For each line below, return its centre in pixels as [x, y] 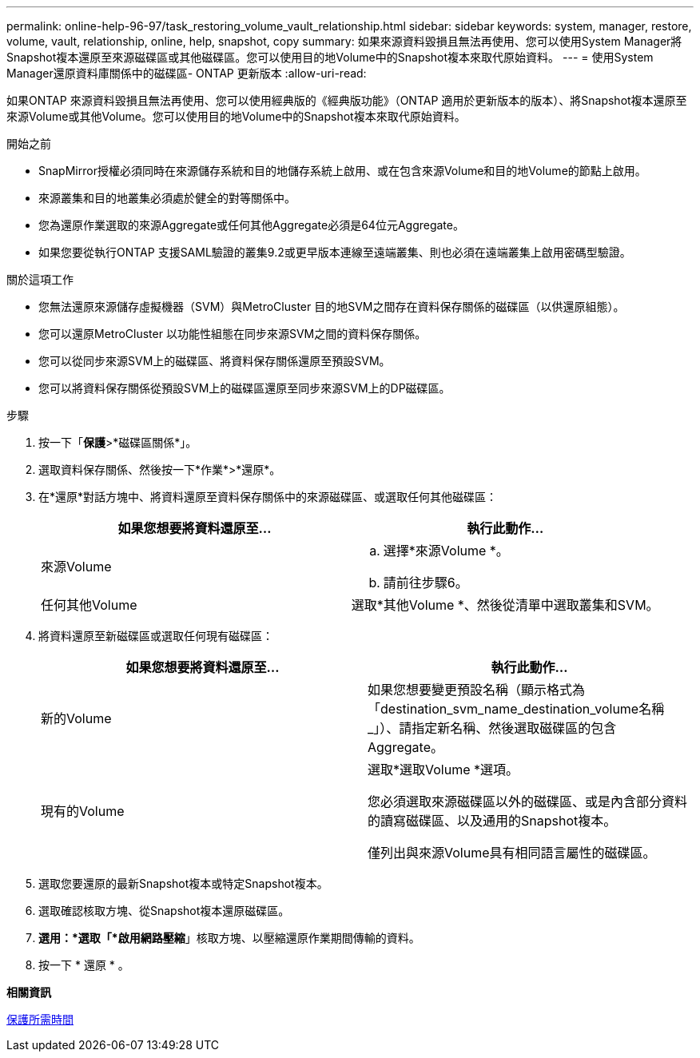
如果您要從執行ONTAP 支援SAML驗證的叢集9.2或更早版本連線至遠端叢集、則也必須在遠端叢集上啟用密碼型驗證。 [335, 252]
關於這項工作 [40, 279]
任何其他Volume [89, 605]
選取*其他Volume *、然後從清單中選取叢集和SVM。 [505, 605]
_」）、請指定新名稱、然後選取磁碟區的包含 [492, 728]
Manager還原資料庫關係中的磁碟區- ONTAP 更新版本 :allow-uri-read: [187, 73]
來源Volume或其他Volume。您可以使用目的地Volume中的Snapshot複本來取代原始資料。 [236, 116]
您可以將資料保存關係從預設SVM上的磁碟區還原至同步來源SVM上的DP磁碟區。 [245, 388]
